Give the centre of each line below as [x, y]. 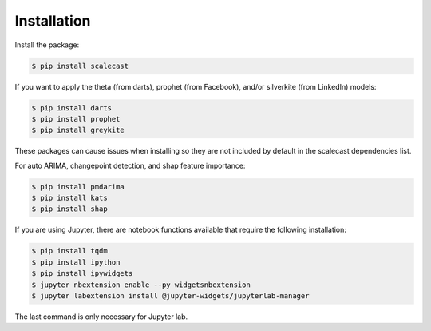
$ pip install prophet [76, 119]
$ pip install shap [69, 209]
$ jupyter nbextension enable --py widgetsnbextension [141, 285]
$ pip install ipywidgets [82, 273]
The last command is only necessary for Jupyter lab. [101, 317]
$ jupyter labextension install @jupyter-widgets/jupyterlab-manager [170, 295]
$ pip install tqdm [69, 251]
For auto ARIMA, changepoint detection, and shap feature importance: [130, 165]
